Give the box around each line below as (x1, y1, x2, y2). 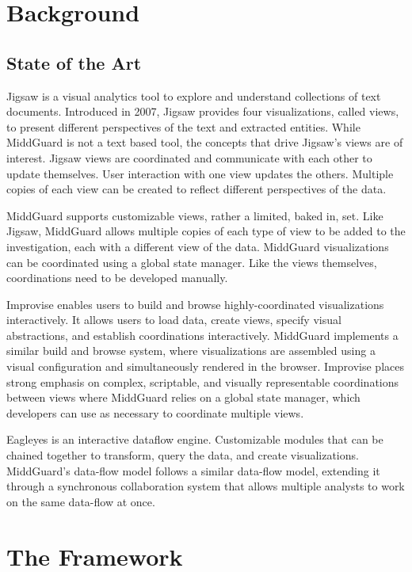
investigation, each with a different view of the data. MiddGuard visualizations (6, 238, 389, 254)
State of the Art (6, 50, 142, 74)
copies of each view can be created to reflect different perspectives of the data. (6, 181, 387, 197)
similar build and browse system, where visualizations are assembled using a (6, 342, 376, 359)
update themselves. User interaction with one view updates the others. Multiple (6, 165, 394, 181)
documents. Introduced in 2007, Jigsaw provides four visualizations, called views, (6, 103, 399, 120)
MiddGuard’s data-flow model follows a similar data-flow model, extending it (6, 462, 380, 479)
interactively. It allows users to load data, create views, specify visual (6, 311, 341, 328)
